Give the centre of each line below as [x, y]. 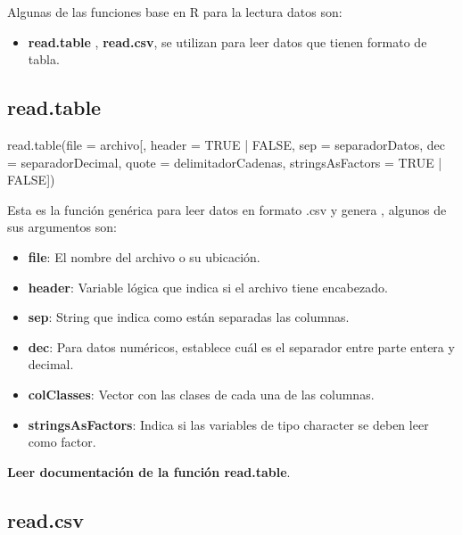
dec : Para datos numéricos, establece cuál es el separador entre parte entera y [241, 346]
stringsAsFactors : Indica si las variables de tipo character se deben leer [228, 424]
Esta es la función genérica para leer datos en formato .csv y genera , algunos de [227, 209]
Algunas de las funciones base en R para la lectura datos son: [175, 12]
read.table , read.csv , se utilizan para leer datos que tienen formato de [227, 41]
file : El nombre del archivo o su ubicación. [144, 256]
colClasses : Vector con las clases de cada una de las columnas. [201, 394]
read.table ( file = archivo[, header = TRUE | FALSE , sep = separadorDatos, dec [226, 144]
